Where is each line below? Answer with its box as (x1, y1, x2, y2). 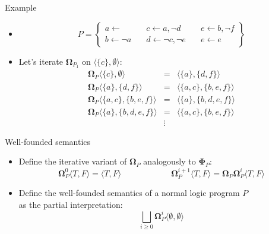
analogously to (143, 155, 196, 167)
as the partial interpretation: (18, 198, 123, 210)
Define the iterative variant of (18, 155, 127, 167)
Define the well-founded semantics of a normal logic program (18, 186, 240, 199)
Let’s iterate (18, 55, 63, 67)
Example (5, 1, 37, 13)
